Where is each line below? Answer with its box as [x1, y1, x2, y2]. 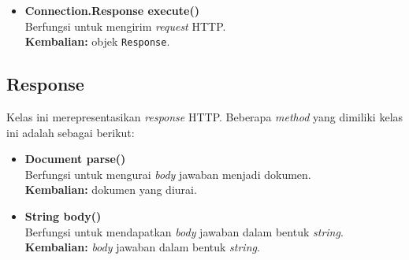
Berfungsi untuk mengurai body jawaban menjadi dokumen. [24, 165, 311, 182]
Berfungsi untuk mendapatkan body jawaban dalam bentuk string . [24, 223, 344, 240]
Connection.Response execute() [24, 2, 199, 18]
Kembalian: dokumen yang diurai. [24, 181, 197, 198]
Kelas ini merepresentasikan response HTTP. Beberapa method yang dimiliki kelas [6, 109, 403, 125]
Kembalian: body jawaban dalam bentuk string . [24, 239, 260, 255]
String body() [24, 208, 102, 225]
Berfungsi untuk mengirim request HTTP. [24, 17, 226, 34]
